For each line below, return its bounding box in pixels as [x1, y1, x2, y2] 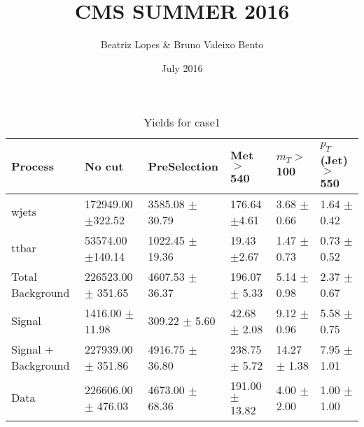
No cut [85, 158, 124, 175]
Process [11, 158, 55, 175]
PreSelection [148, 158, 219, 175]
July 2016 [161, 60, 203, 75]
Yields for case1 [143, 114, 220, 131]
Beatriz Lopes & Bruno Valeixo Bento [100, 37, 264, 52]
